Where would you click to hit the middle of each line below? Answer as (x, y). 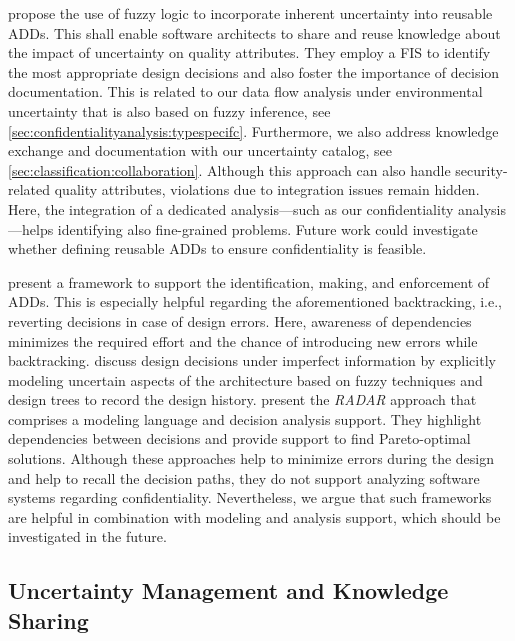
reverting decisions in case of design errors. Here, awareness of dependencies (240, 320)
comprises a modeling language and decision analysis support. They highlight (245, 418)
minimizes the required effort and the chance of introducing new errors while (243, 340)
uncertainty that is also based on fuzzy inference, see (169, 110)
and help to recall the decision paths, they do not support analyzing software (244, 477)
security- (481, 169)
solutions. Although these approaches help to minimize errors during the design (251, 458)
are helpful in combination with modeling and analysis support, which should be (254, 516)
